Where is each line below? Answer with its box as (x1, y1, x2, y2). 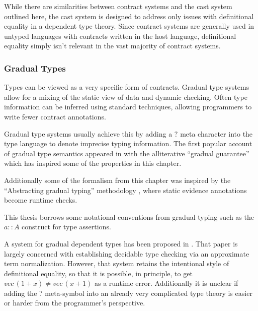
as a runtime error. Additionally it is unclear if (94, 278, 238, 288)
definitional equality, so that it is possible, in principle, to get (4, 268, 193, 278)
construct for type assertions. (22, 221, 111, 232)
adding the (4, 287, 37, 298)
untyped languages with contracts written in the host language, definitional (4, 30, 236, 41)
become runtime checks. (4, 195, 77, 205)
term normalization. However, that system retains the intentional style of (4, 258, 229, 269)
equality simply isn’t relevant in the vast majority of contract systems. (4, 40, 221, 51)
